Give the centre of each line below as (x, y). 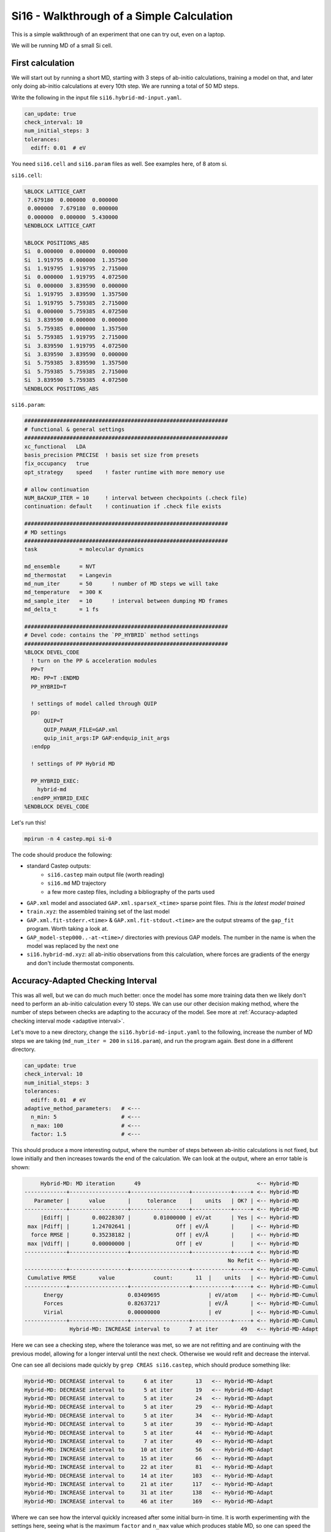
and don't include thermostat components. (81, 963)
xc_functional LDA (55, 446)
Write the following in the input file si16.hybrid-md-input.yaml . (97, 97)
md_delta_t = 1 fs (62, 609)
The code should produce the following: (62, 855)
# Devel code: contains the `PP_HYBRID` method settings (112, 635)
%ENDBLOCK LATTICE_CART (60, 226)
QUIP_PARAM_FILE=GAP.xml (81, 730)
